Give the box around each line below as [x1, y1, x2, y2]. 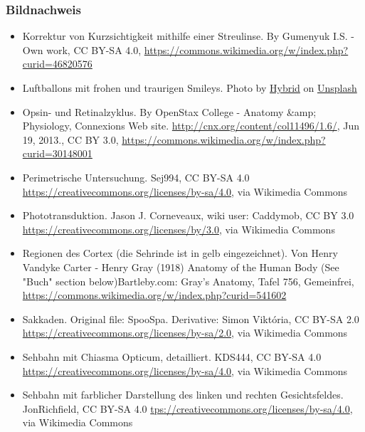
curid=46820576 [22, 56, 92, 71]
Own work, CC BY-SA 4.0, [22, 42, 142, 57]
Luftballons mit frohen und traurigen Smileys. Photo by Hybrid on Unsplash [22, 80, 357, 95]
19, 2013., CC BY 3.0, [22, 132, 119, 147]
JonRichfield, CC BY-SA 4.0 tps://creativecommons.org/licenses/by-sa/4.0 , [22, 401, 353, 416]
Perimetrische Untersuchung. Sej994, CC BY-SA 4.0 [22, 169, 250, 184]
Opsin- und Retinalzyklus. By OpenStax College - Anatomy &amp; [22, 104, 317, 119]
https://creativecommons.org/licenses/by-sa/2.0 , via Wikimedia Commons [22, 325, 348, 340]
